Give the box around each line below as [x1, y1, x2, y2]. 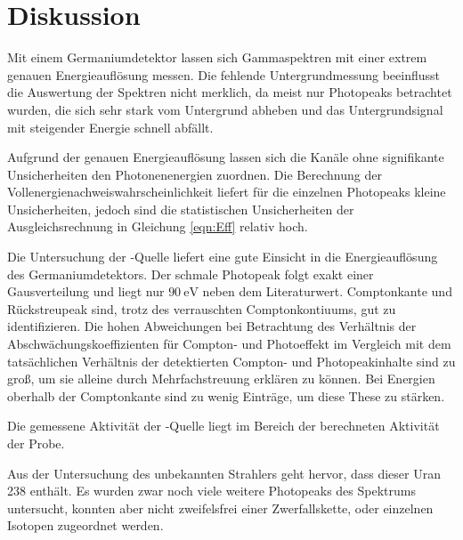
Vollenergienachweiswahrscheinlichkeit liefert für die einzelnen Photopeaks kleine [7, 182, 446, 201]
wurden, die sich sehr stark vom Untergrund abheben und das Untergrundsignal [7, 100, 443, 118]
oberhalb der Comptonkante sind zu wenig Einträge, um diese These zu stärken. [7, 386, 445, 405]
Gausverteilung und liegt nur [7, 282, 165, 301]
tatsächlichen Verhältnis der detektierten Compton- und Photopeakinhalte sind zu [7, 351, 456, 370]
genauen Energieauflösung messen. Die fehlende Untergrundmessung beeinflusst [7, 65, 441, 84]
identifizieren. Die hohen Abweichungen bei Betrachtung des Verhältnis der [7, 317, 417, 335]
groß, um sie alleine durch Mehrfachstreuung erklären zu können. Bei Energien [7, 369, 435, 388]
